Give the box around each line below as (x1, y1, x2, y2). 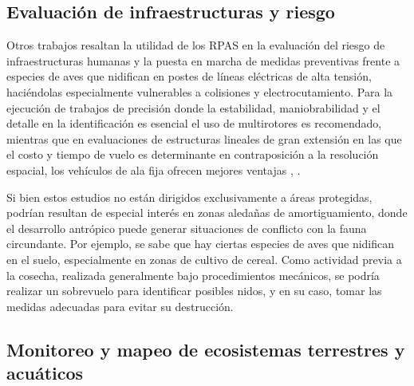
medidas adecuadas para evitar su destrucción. (6, 297, 234, 314)
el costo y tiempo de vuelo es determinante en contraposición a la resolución (6, 146, 379, 163)
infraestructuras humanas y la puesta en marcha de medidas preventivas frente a (6, 52, 400, 69)
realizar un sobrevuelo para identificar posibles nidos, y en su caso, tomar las (6, 282, 382, 299)
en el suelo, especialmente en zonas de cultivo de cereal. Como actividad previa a (6, 250, 402, 267)
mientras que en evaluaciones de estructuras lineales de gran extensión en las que (6, 130, 402, 147)
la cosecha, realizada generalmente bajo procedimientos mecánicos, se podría (6, 266, 380, 283)
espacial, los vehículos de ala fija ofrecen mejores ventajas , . (6, 161, 301, 178)
